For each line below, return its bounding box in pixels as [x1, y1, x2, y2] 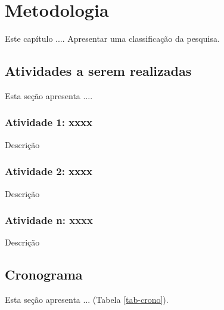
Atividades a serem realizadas [5, 62, 192, 80]
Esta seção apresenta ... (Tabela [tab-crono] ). [5, 293, 169, 306]
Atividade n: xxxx [5, 213, 93, 228]
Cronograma [5, 265, 83, 284]
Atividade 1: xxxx [5, 115, 92, 130]
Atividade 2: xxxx [5, 164, 92, 179]
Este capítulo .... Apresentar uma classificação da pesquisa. [5, 32, 220, 45]
